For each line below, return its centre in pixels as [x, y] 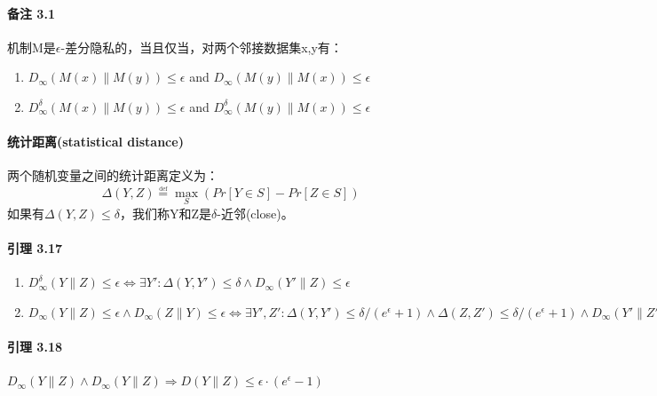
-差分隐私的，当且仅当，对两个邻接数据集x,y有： [202, 47]
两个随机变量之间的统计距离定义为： [113, 175]
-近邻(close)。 [255, 213]
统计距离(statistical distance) [95, 142]
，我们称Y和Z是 [166, 213]
